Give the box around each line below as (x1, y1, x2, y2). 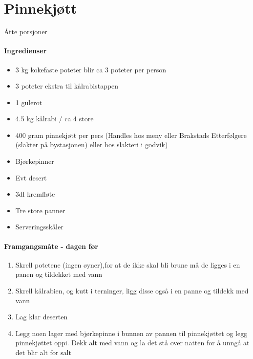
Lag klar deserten (15, 312, 68, 322)
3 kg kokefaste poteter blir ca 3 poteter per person (15, 64, 167, 74)
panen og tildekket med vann (15, 269, 103, 279)
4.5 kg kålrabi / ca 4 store (15, 113, 94, 124)
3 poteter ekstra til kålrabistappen (15, 81, 119, 91)
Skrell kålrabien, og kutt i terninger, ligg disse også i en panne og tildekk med (15, 286, 249, 296)
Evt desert (15, 172, 47, 182)
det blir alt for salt (15, 347, 71, 357)
